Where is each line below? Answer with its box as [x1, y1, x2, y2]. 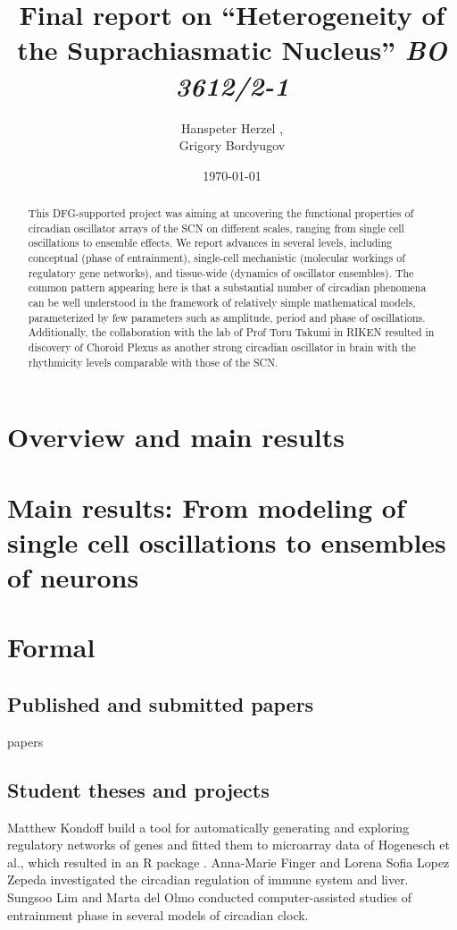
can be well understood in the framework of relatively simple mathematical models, [28, 295, 416, 310]
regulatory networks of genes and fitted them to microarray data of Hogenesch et [7, 835, 450, 854]
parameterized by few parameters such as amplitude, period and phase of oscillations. [28, 309, 426, 325]
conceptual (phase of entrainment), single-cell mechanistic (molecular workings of [28, 250, 405, 266]
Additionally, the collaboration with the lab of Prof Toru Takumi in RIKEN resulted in [28, 325, 435, 340]
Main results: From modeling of [7, 488, 405, 525]
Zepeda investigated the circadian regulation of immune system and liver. [7, 870, 409, 889]
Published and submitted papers [7, 690, 314, 717]
